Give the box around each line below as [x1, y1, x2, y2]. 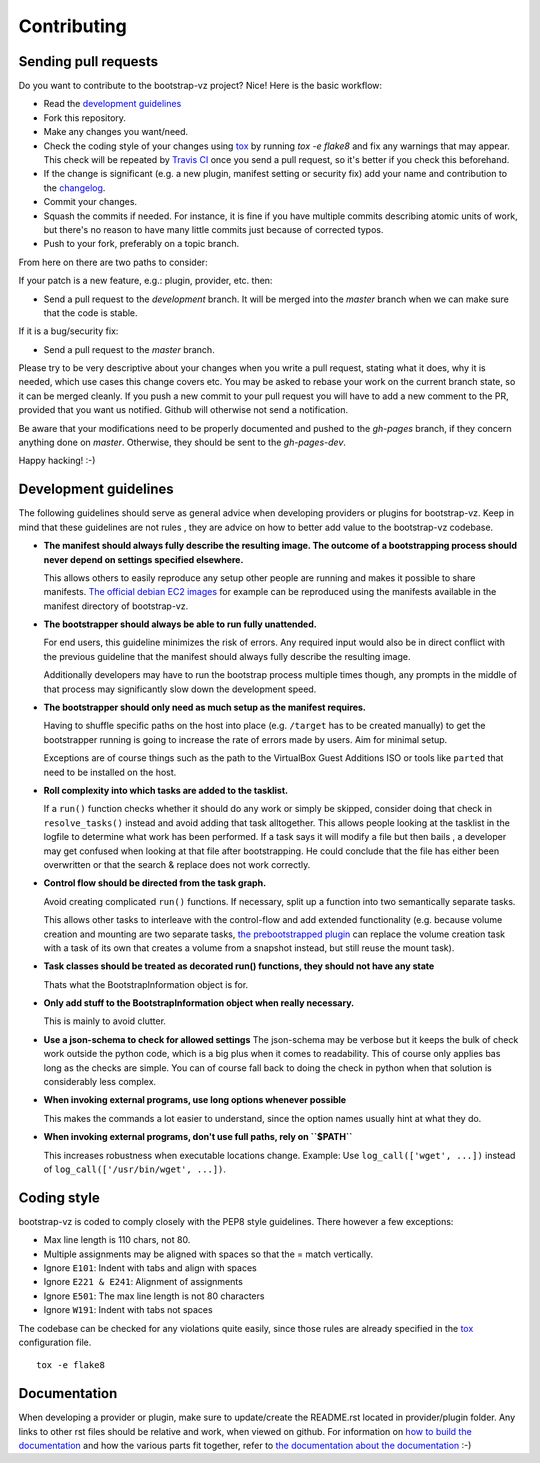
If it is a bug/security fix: [18, 325, 119, 337]
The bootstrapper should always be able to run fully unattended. [43, 618, 317, 630]
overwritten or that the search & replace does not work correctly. [43, 858, 311, 870]
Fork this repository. [43, 111, 127, 124]
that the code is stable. [43, 306, 139, 319]
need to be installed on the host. [43, 766, 177, 778]
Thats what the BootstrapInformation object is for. [43, 978, 249, 990]
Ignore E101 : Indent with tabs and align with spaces [43, 1262, 257, 1274]
